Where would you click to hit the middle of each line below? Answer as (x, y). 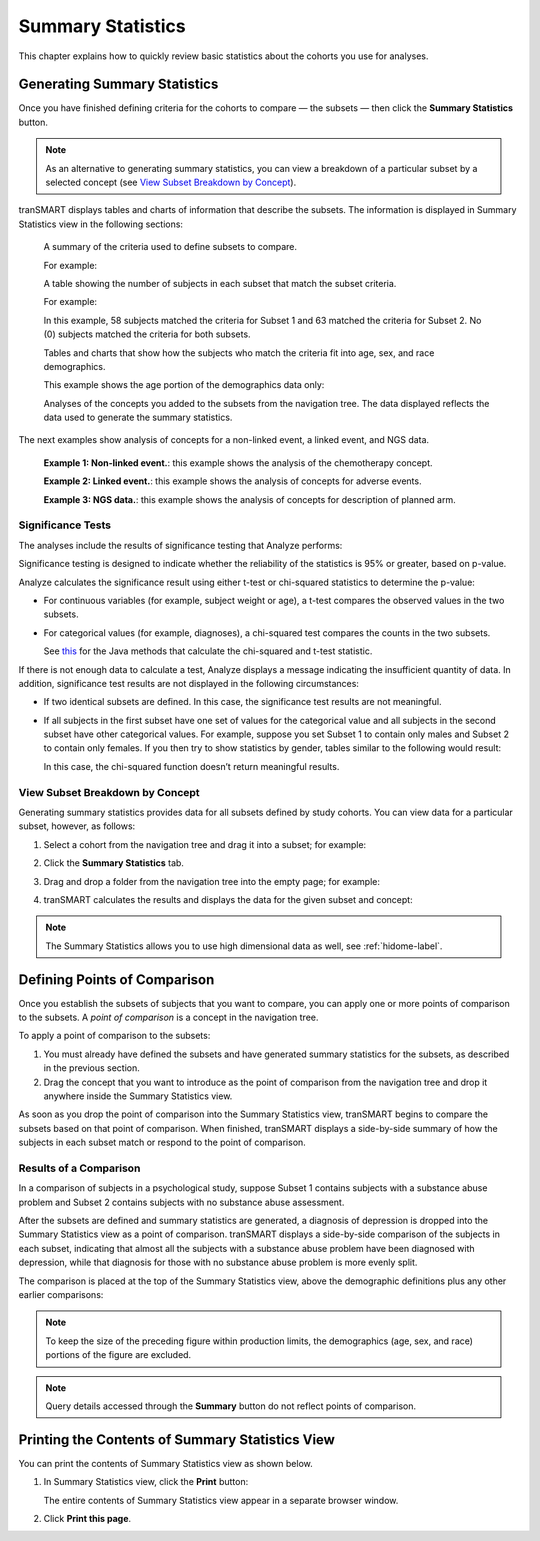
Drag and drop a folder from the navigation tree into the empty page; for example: (211, 881)
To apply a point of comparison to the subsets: (114, 1036)
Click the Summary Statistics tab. (114, 863)
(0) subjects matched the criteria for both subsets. (147, 334)
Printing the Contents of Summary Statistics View (176, 1439)
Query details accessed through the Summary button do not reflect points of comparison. (231, 1406)
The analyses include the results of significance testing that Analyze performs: (180, 545)
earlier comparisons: (61, 1295)
